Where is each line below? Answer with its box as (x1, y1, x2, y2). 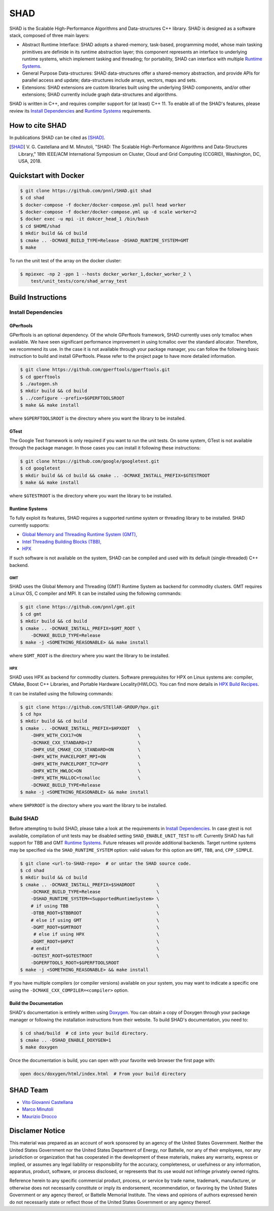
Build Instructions (9, 293, 67, 301)
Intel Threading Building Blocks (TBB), (22, 539, 101, 545)
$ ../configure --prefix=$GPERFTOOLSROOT (20, 395, 125, 401)
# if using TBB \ (30, 903, 159, 909)
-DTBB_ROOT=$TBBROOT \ (30, 910, 159, 916)
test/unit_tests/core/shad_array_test (30, 278, 127, 284)
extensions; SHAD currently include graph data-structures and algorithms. (22, 91, 178, 97)
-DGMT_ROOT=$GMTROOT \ (30, 924, 159, 930)
